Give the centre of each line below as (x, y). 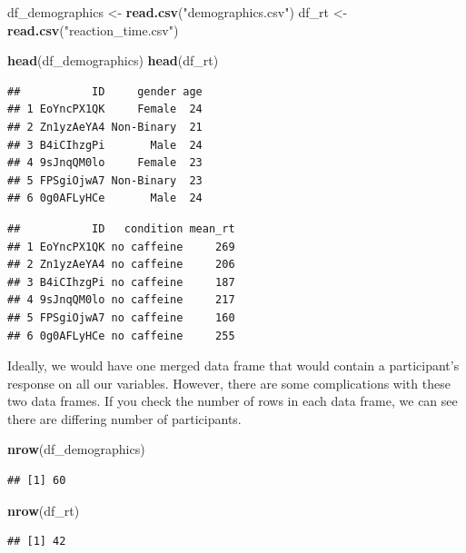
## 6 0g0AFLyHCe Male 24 (105, 198)
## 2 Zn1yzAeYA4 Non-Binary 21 (105, 127)
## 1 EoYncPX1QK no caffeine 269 (121, 247)
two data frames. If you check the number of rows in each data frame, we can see (233, 401)
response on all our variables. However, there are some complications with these (229, 383)
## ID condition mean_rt (121, 228)
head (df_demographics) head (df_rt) (113, 60)
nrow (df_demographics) (76, 449)
